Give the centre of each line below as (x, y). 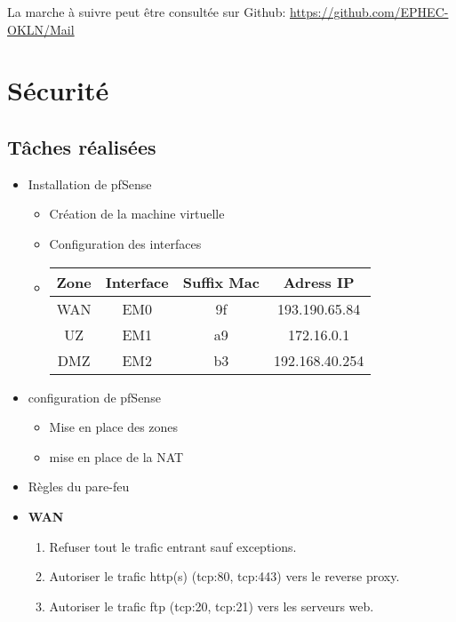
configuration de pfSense (94, 397)
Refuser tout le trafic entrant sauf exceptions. (173, 546)
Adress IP (319, 282)
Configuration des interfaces (125, 243)
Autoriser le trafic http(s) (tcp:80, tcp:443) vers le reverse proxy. (224, 576)
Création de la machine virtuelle (137, 214)
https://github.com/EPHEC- (369, 12)
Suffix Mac (221, 282)
